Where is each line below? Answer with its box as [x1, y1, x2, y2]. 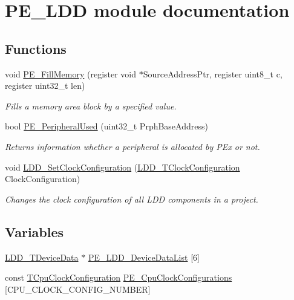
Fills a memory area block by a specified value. [5, 99, 177, 112]
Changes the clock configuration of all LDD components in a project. [5, 192, 258, 205]
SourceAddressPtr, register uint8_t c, [143, 67, 283, 80]
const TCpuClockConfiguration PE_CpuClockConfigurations [5, 271, 232, 284]
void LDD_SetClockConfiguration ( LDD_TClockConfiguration [5, 160, 240, 173]
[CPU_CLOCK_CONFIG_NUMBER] [5, 282, 151, 295]
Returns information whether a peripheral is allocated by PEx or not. [5, 140, 260, 152]
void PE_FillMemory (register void [5, 67, 137, 80]
